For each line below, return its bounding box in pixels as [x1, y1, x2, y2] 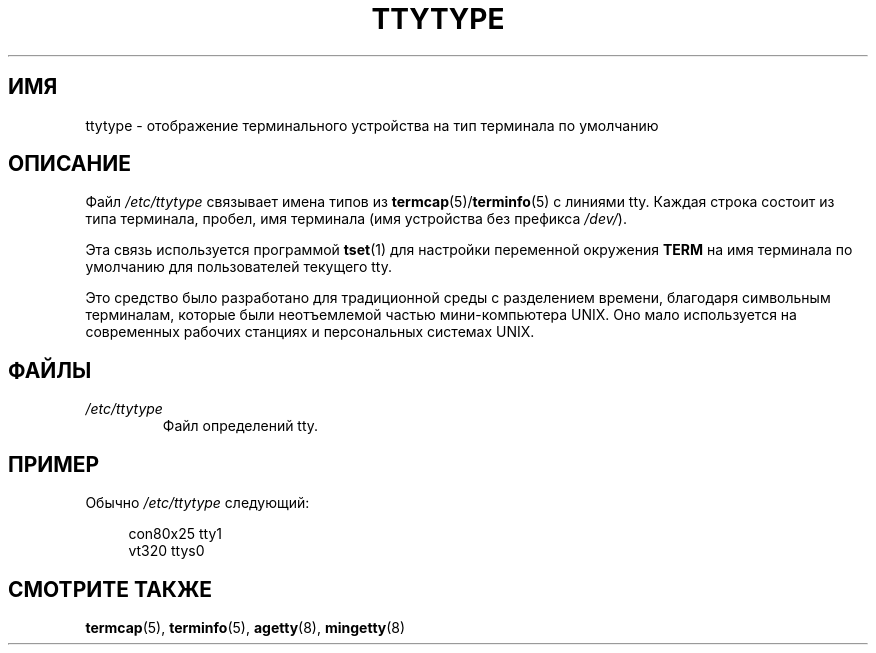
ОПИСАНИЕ [8, 151, 131, 177]
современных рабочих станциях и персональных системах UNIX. [85, 323, 535, 341]
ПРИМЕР [8, 451, 100, 477]
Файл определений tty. [162, 417, 319, 435]
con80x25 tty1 [128, 525, 222, 543]
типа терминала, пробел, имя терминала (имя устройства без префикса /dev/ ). [85, 210, 627, 228]
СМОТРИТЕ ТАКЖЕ [8, 576, 213, 602]
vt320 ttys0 [128, 542, 205, 560]
